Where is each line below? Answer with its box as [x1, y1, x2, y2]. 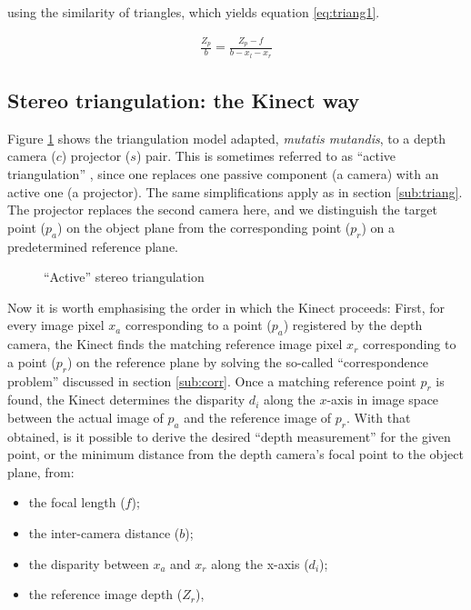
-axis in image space [326, 390, 439, 409]
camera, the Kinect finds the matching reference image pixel [7, 335, 343, 354]
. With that [346, 407, 411, 426]
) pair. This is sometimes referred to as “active [135, 146, 396, 165]
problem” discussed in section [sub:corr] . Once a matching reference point [7, 371, 416, 390]
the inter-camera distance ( [28, 524, 180, 543]
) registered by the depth [283, 315, 423, 335]
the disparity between [28, 554, 149, 573]
